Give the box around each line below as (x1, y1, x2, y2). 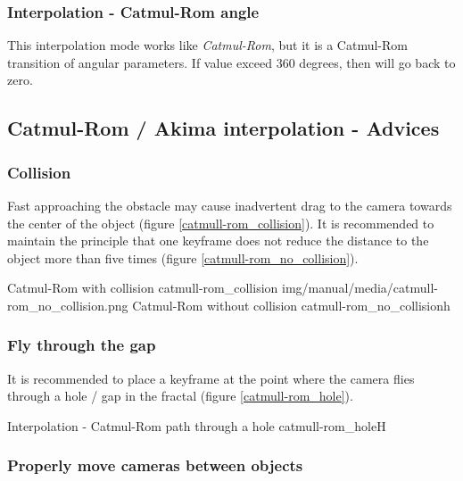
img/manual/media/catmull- (282, 278, 439, 297)
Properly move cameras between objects (7, 454, 303, 477)
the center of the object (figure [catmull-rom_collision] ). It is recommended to (7, 213, 434, 232)
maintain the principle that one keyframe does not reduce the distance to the (7, 231, 429, 250)
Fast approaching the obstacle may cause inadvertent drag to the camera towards (7, 196, 452, 214)
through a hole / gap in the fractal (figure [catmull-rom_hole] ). (7, 386, 353, 405)
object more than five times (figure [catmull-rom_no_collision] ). (7, 248, 359, 267)
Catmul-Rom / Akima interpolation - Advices (7, 114, 440, 142)
